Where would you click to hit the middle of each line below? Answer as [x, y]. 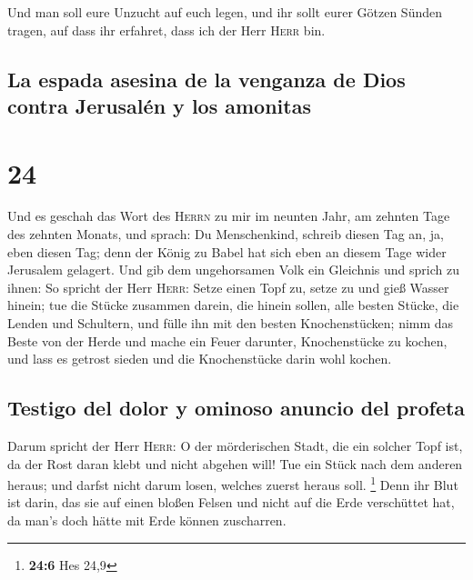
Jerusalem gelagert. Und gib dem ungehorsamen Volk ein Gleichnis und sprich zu [233, 270]
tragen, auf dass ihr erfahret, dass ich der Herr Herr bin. [166, 30]
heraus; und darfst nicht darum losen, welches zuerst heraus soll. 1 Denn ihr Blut [233, 483]
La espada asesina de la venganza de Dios [206, 79]
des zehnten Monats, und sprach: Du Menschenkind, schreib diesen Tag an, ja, [226, 234]
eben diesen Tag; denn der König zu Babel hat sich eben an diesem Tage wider [227, 251]
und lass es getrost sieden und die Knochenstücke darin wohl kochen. [200, 359]
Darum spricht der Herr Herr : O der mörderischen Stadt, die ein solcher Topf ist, [235, 446]
